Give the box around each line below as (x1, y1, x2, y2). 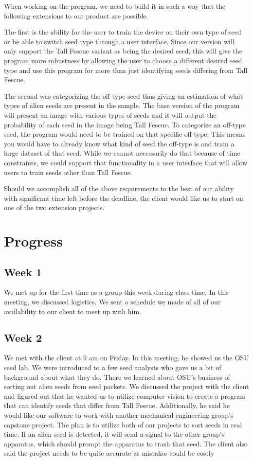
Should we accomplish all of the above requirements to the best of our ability (4, 183, 234, 194)
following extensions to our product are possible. (4, 10, 148, 20)
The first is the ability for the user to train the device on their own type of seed (4, 27, 241, 37)
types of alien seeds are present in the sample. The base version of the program (4, 100, 240, 110)
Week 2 (4, 330, 42, 345)
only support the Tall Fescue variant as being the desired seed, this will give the (4, 46, 242, 56)
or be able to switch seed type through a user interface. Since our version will (4, 36, 235, 46)
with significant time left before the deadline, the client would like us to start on (4, 193, 243, 203)
